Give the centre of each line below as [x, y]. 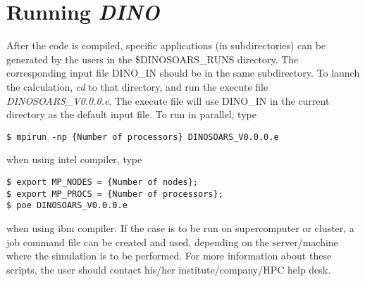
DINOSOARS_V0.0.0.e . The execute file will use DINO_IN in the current [168, 100]
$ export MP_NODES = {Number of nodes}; [103, 182]
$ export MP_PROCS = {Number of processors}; [115, 194]
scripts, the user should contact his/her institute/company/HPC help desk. [169, 269]
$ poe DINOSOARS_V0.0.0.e [67, 206]
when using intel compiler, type [74, 159]
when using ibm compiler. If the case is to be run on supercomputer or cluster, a [180, 227]
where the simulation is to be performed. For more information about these [169, 256]
